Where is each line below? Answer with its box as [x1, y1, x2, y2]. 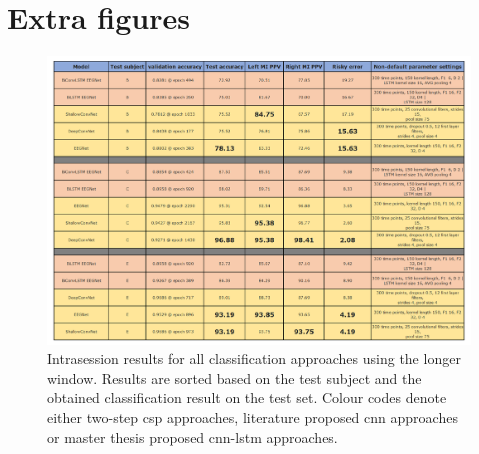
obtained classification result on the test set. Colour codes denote [47, 387, 447, 408]
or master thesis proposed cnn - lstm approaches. [47, 426, 338, 447]
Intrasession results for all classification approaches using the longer [47, 348, 461, 369]
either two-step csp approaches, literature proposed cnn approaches [47, 406, 458, 427]
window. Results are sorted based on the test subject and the [47, 367, 422, 388]
